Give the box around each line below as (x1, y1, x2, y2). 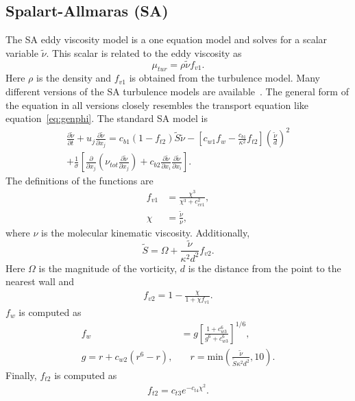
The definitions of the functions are (5, 173, 154, 188)
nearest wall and (5, 274, 75, 289)
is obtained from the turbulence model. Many (129, 71, 320, 85)
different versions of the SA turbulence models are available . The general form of (5, 84, 349, 98)
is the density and (36, 71, 112, 85)
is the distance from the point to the (188, 260, 341, 275)
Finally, (5, 367, 37, 382)
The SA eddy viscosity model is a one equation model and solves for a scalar (5, 32, 328, 47)
